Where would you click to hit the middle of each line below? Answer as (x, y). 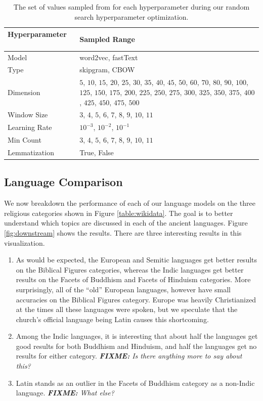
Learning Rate (30, 127)
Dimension (24, 92)
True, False (97, 152)
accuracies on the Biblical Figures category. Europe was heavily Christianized (136, 299)
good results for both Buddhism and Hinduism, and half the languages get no (136, 346)
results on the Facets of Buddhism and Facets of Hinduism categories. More (133, 279)
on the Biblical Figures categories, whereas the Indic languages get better (130, 269)
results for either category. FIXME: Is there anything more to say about (129, 356)
